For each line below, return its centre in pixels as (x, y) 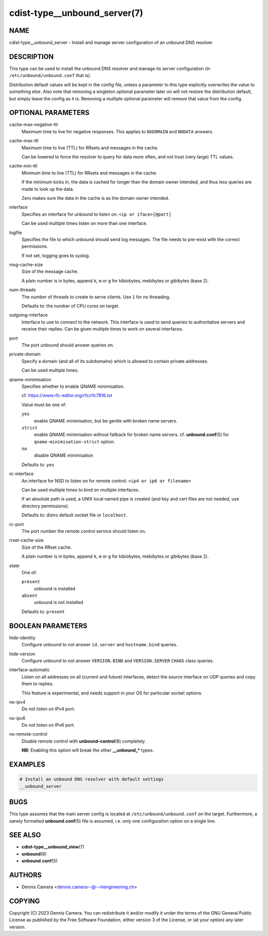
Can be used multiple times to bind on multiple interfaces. (81, 490)
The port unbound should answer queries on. (68, 345)
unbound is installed (55, 589)
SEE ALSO (25, 835)
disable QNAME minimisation (64, 455)
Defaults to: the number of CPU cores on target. (70, 306)
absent (30, 596)
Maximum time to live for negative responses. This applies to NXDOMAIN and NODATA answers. (117, 131)
